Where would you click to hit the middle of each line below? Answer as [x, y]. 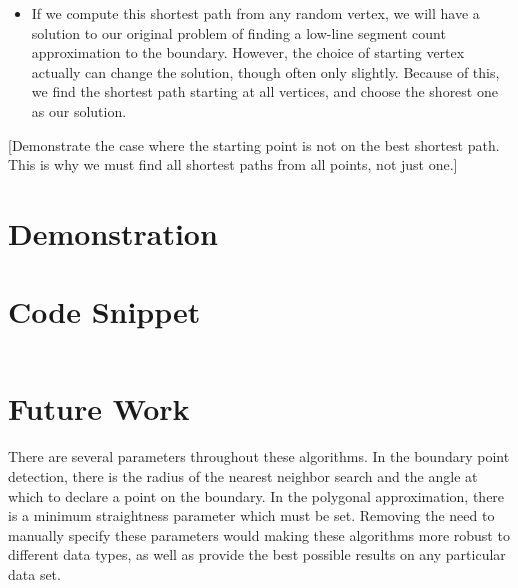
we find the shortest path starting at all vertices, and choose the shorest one [264, 91]
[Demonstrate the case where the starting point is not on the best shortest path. [254, 144]
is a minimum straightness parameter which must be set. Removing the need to [251, 515]
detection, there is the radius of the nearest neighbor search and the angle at [243, 475]
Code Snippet [104, 311]
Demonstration [113, 232]
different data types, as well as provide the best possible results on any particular [257, 554]
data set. [34, 573]
